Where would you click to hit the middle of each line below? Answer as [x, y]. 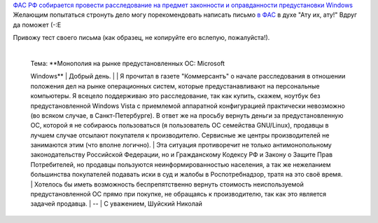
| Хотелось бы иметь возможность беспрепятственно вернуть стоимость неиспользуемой [167, 184]
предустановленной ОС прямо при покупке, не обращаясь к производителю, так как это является [178, 194]
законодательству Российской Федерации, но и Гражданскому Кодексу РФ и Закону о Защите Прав [181, 155]
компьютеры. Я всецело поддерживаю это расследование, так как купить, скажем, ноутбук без [175, 96]
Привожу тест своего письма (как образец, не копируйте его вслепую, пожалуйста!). [141, 38]
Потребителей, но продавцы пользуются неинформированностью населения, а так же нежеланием [181, 164]
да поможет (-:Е [37, 25]
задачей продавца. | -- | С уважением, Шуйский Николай [117, 204]
